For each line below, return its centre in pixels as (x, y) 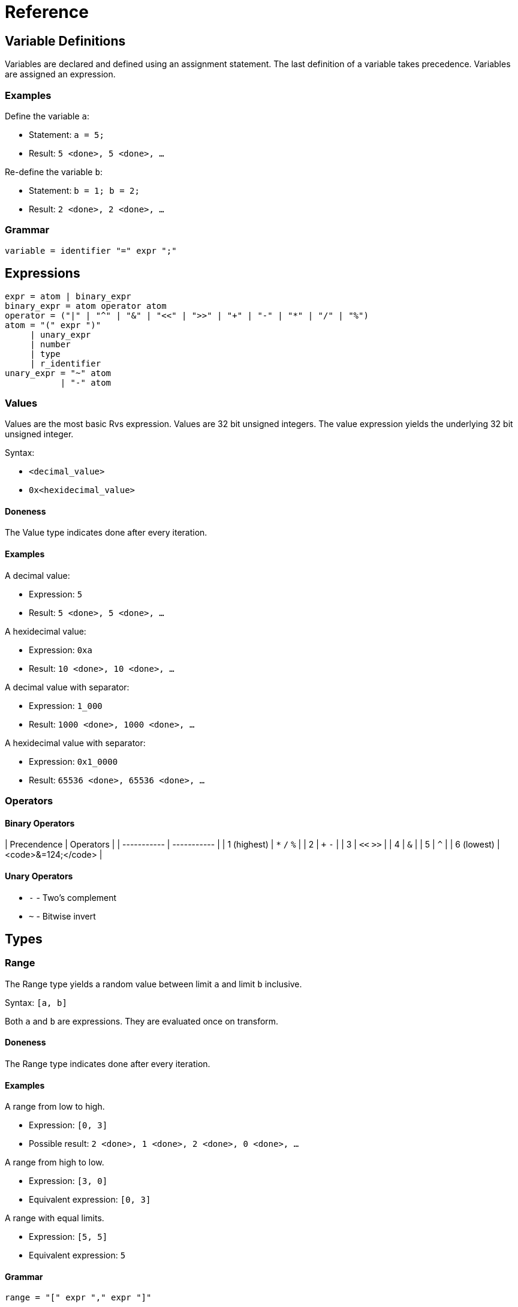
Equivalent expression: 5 (77, 1255)
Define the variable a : (47, 116)
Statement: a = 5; (67, 134)
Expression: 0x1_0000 (73, 761)
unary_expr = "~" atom (58, 373)
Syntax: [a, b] (36, 1002)
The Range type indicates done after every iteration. (108, 1063)
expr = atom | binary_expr (68, 296)
